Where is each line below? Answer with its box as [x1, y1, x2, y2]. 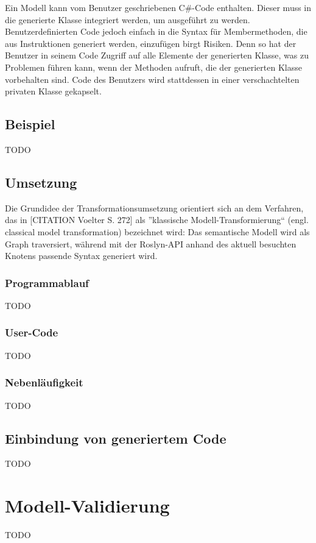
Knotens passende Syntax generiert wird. [5, 249, 158, 262]
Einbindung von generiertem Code [5, 428, 226, 447]
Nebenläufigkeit [5, 375, 83, 390]
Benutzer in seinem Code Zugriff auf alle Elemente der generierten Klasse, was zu [5, 49, 309, 62]
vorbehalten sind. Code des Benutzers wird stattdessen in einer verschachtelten [5, 73, 300, 85]
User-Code [5, 325, 58, 340]
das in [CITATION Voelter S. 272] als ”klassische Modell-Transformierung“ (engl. [5, 213, 309, 226]
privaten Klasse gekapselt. [5, 85, 102, 98]
